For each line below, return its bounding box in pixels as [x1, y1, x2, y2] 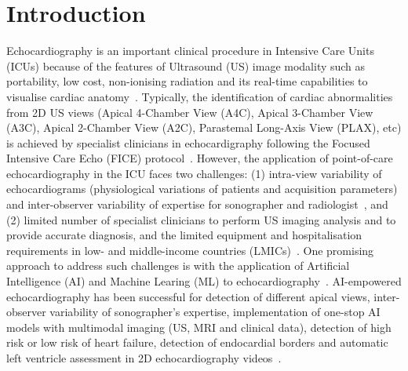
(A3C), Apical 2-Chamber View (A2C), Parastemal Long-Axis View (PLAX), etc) [6, 119, 402, 136]
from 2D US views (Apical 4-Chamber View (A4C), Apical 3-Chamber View [6, 104, 373, 120]
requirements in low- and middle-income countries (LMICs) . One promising [6, 242, 374, 258]
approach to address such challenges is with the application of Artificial [6, 257, 350, 274]
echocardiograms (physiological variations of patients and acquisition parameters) [6, 180, 398, 197]
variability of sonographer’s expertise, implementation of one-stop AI [49, 304, 381, 320]
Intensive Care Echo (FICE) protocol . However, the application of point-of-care [6, 150, 393, 166]
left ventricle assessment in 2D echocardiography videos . [6, 350, 282, 366]
